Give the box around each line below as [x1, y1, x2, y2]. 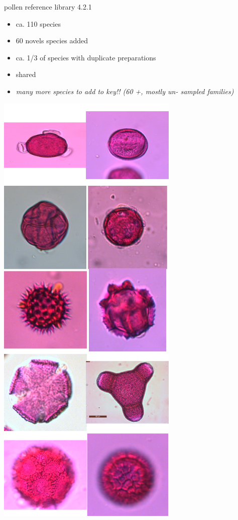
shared [16, 69, 36, 80]
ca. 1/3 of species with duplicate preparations [16, 52, 156, 62]
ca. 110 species [16, 18, 61, 29]
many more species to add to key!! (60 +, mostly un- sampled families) [16, 86, 234, 96]
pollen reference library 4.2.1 [4, 2, 92, 12]
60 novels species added [16, 35, 88, 46]
